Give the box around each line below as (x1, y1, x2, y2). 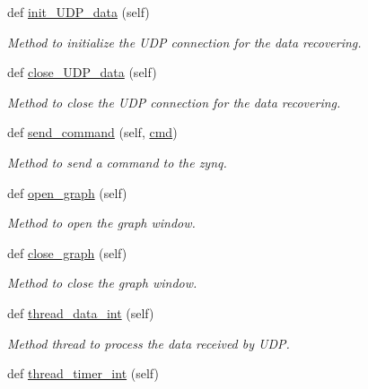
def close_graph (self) (7, 243, 127, 262)
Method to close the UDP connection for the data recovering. (7, 92, 341, 111)
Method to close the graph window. (7, 273, 197, 292)
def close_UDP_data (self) (7, 63, 157, 82)
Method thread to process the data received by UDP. (7, 333, 290, 352)
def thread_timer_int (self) (7, 364, 159, 383)
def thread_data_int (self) (7, 303, 154, 322)
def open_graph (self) (7, 183, 127, 202)
